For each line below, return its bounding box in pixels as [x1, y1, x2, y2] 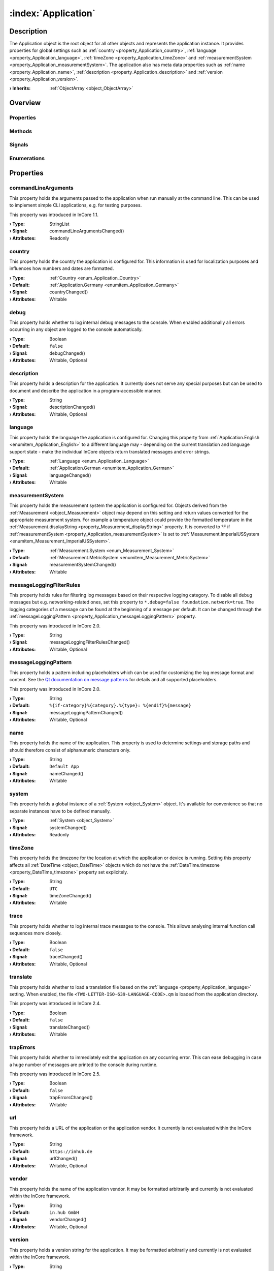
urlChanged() [49, 1156, 78, 1162]
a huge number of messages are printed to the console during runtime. [9, 1062, 158, 1068]
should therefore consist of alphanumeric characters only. [9, 747, 131, 753]
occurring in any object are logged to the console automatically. [9, 326, 143, 332]
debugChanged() [49, 350, 86, 356]
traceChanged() [49, 954, 83, 960]
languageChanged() [49, 472, 91, 478]
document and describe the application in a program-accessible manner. [9, 387, 162, 394]
